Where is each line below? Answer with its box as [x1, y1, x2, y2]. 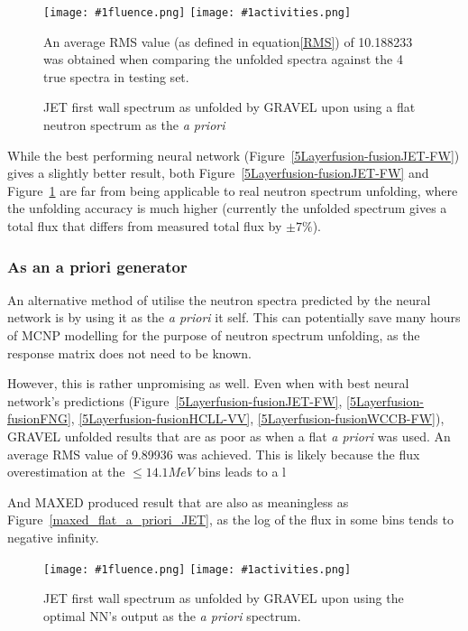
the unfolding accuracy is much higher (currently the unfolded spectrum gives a [7, 199, 447, 218]
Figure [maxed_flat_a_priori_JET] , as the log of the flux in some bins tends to [7, 510, 454, 529]
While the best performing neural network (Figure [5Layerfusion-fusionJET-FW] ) [7, 145, 460, 164]
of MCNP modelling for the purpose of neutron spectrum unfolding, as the [7, 326, 420, 344]
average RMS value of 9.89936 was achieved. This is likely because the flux [7, 444, 420, 463]
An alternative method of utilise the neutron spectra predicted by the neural [7, 290, 431, 309]
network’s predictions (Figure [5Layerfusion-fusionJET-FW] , [7, 391, 343, 410]
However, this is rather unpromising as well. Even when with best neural [7, 374, 409, 393]
